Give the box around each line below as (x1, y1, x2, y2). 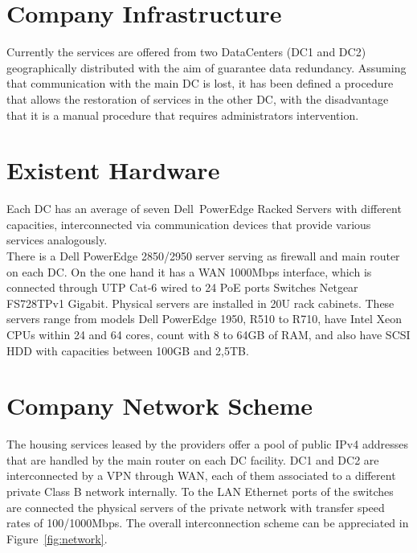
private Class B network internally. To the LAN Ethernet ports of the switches (6, 483, 394, 500)
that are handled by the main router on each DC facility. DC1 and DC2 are (6, 451, 379, 468)
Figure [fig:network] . (6, 530, 108, 547)
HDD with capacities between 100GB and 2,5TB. (6, 342, 249, 358)
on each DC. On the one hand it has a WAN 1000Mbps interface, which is (6, 263, 372, 280)
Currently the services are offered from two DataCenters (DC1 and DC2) (6, 43, 366, 60)
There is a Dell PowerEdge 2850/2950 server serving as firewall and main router (6, 248, 400, 264)
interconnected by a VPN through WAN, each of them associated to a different (6, 467, 396, 484)
